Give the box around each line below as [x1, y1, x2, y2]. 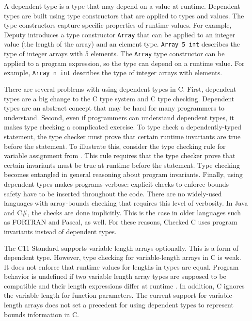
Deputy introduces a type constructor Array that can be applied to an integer [4, 29, 236, 39]
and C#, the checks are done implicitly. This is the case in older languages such [4, 207, 241, 217]
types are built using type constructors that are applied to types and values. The [4, 10, 244, 20]
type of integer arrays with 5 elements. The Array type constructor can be [4, 48, 225, 59]
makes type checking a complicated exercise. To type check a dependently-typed [4, 122, 242, 132]
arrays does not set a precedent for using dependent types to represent [24, 300, 234, 310]
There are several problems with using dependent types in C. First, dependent [4, 84, 236, 94]
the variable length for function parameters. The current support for [4, 290, 207, 300]
